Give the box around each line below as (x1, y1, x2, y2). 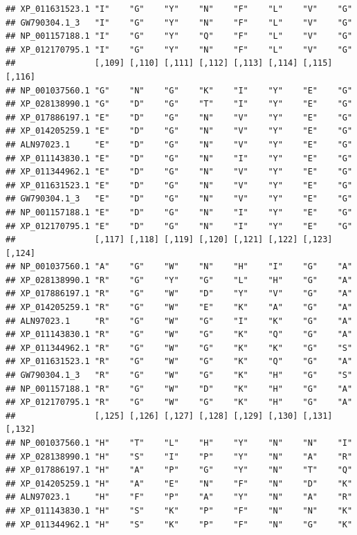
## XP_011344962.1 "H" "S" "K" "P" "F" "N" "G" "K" (6, 519, 353, 529)
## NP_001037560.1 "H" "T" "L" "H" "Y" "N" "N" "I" (6, 438, 353, 448)
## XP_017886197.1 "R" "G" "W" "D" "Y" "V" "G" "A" (6, 289, 353, 299)
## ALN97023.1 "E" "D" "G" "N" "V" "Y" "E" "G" (6, 139, 353, 149)
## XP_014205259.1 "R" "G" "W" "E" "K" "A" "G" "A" (6, 302, 353, 313)
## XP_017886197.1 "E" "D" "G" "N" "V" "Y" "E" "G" (6, 112, 353, 123)
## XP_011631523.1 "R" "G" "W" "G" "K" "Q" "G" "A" (6, 356, 353, 367)
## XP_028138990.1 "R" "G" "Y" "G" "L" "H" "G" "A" (6, 275, 353, 285)
